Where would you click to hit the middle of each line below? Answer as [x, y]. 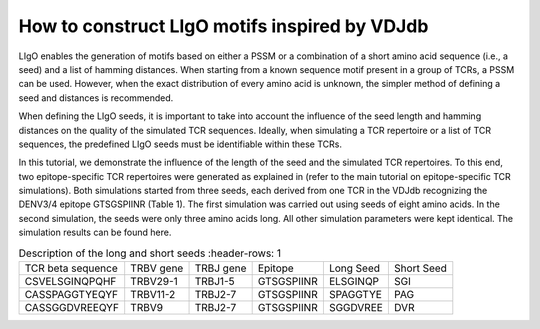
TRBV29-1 [154, 281]
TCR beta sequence [71, 268]
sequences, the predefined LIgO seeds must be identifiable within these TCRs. [180, 144]
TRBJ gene [220, 268]
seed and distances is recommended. [96, 97]
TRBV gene [157, 268]
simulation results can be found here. [95, 232]
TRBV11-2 [153, 294]
